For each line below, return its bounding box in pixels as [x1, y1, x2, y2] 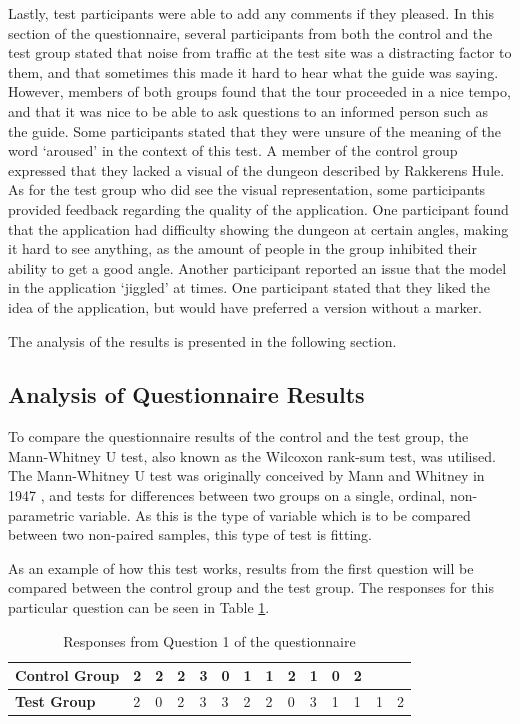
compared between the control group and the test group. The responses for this [8, 577, 494, 598]
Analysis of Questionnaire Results [8, 379, 365, 410]
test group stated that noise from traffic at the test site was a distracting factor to [8, 42, 512, 63]
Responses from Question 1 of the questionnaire [63, 630, 356, 651]
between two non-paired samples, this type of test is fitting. [8, 524, 373, 545]
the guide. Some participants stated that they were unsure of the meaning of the [8, 120, 502, 141]
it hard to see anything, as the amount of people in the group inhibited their [8, 238, 477, 259]
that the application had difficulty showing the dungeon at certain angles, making [8, 218, 509, 239]
